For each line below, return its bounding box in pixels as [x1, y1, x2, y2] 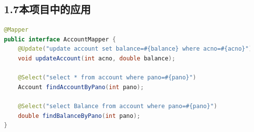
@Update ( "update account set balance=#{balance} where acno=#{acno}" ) [18, 45, 253, 53]
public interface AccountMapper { [4, 36, 116, 43]
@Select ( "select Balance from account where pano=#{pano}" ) [18, 102, 217, 110]
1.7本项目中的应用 [4, 1, 91, 17]
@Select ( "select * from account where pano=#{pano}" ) [18, 74, 196, 81]
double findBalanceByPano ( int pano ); [18, 112, 141, 119]
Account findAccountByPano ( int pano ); [18, 83, 144, 91]
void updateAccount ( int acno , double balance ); [18, 55, 175, 62]
